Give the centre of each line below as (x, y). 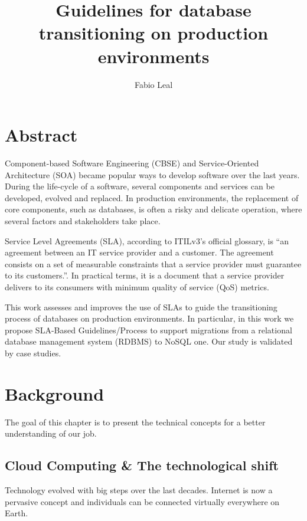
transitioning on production (153, 33)
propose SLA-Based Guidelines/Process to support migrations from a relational (148, 330)
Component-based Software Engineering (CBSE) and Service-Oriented (132, 163)
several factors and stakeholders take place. (83, 221)
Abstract (41, 135)
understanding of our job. (51, 433)
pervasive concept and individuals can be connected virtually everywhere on (142, 501)
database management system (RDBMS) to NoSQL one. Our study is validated (149, 341)
